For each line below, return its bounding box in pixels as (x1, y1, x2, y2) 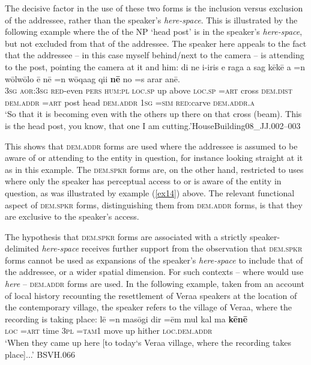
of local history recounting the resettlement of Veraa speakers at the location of (5, 289, 297, 301)
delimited (5, 242, 39, 255)
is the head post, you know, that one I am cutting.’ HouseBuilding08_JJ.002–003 (5, 119, 301, 131)
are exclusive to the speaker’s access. (5, 210, 139, 223)
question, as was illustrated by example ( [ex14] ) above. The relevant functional (5, 186, 295, 199)
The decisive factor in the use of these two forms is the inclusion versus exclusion (5, 2, 303, 14)
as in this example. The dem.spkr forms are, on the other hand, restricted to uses (5, 163, 304, 175)
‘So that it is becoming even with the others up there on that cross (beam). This (5, 107, 302, 120)
